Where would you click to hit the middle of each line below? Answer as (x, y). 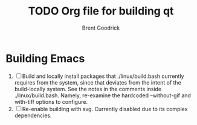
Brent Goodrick (101, 28)
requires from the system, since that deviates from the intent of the (98, 82)
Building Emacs (45, 58)
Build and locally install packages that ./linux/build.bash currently (103, 76)
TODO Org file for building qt (101, 11)
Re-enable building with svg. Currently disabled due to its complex (105, 109)
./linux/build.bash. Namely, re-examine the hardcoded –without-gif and (103, 95)
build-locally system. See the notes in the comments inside (88, 89)
